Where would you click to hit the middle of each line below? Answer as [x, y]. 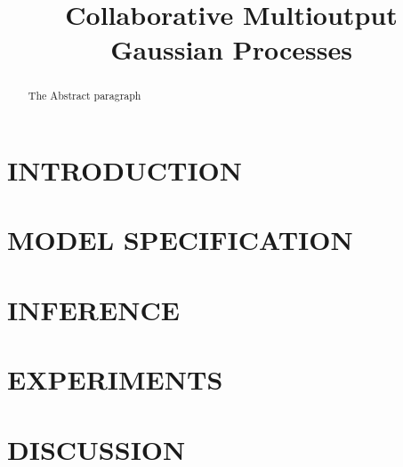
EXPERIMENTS [115, 379]
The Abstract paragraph [85, 96]
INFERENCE [93, 309]
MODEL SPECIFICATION [180, 240]
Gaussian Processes [231, 49]
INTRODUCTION [125, 170]
